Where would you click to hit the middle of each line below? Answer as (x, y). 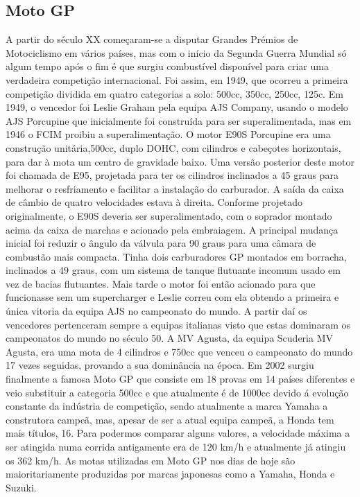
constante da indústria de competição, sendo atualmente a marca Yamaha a (167, 406)
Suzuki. (21, 487)
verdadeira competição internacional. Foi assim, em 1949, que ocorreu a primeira (177, 79)
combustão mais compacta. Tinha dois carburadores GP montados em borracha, (176, 256)
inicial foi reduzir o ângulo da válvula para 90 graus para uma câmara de (161, 243)
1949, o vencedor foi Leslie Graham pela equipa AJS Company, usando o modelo (177, 107)
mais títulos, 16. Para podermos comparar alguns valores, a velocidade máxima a (178, 433)
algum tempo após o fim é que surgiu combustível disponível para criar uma (167, 66)
